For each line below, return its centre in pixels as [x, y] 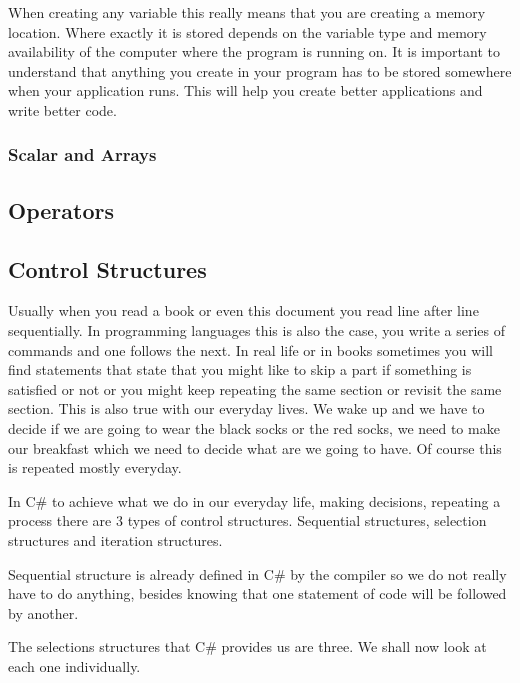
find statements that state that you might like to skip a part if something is [240, 369]
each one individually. [74, 665]
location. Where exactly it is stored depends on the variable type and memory [247, 31]
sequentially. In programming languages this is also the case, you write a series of [256, 329]
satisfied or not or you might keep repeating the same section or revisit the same [255, 388]
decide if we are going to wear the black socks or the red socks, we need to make [254, 427]
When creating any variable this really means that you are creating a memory [247, 12]
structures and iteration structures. [115, 539]
